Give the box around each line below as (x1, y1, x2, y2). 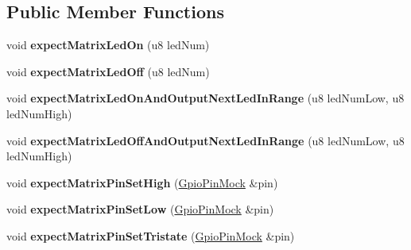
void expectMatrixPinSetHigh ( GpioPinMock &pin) (6, 174, 278, 190)
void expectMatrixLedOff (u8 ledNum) (6, 63, 210, 79)
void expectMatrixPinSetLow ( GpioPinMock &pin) (6, 201, 274, 217)
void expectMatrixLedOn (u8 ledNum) (6, 37, 210, 53)
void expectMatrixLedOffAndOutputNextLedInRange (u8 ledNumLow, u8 (6, 132, 405, 148)
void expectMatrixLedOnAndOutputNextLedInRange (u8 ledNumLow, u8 (6, 90, 405, 106)
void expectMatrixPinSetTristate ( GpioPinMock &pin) (6, 227, 295, 244)
